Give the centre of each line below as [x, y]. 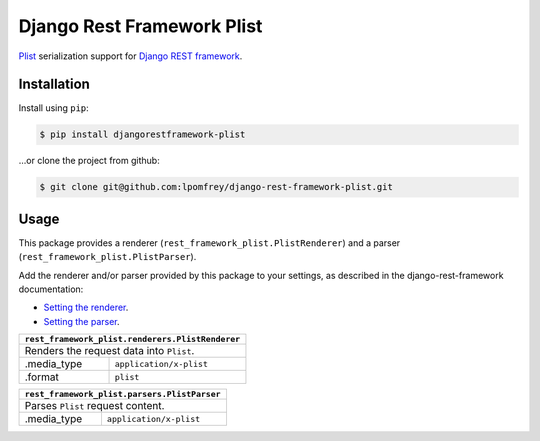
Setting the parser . [81, 321]
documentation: [51, 289]
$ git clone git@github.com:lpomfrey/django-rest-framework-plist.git [216, 187]
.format [41, 377]
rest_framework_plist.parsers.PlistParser [122, 394]
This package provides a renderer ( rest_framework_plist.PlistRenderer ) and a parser [209, 242]
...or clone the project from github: [89, 161]
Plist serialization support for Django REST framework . [130, 56]
